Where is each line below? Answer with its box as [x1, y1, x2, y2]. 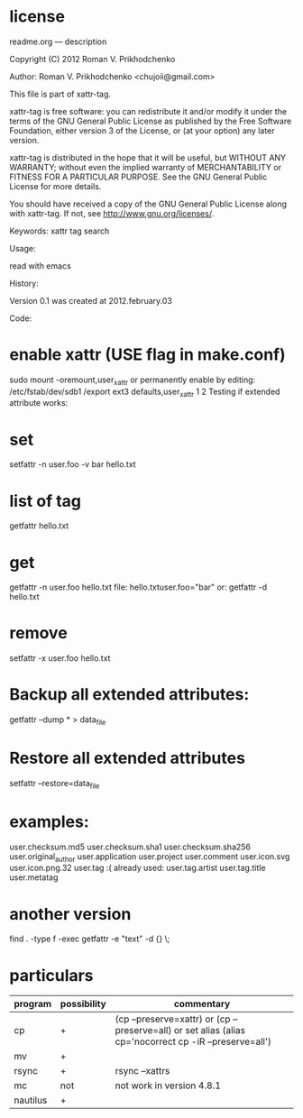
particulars [9, 965, 94, 985]
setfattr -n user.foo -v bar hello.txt [9, 459, 137, 470]
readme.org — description [9, 36, 107, 47]
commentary [173, 998, 231, 1011]
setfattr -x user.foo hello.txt [9, 653, 111, 664]
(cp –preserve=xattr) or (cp [115, 1013, 232, 1025]
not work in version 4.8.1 [115, 1079, 221, 1092]
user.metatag [9, 872, 59, 883]
